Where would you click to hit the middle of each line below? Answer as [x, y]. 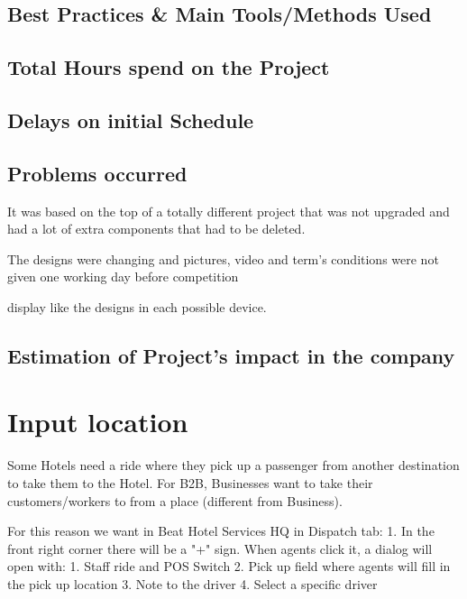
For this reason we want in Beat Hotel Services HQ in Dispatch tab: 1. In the [221, 531]
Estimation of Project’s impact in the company [231, 355]
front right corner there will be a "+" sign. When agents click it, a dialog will [220, 548]
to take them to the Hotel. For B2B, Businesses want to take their [190, 483]
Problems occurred [97, 173]
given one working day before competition [123, 276]
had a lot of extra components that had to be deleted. [156, 229]
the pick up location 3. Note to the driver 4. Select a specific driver [192, 583]
